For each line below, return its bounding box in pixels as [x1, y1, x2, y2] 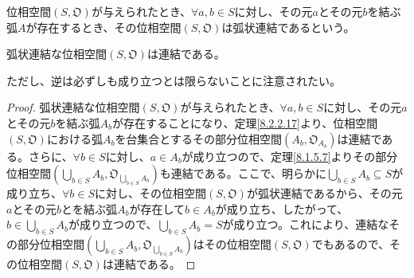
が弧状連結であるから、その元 [246, 185, 403, 202]
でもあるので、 [311, 236, 390, 253]
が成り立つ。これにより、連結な [222, 216, 389, 233]
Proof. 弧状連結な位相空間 [6, 99, 140, 116]
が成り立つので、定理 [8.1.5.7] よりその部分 [182, 147, 398, 164]
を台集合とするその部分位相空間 [115, 130, 282, 147]
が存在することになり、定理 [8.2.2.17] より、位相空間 [112, 114, 378, 131]
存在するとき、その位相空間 [37, 18, 182, 35]
